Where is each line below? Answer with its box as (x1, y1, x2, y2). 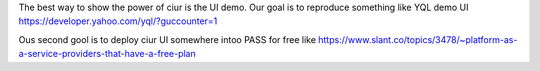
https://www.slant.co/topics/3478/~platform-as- (318, 33, 518, 45)
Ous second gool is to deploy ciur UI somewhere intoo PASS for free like (18, 33, 317, 45)
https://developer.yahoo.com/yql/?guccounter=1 (18, 15, 218, 27)
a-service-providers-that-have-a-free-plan (18, 48, 197, 60)
